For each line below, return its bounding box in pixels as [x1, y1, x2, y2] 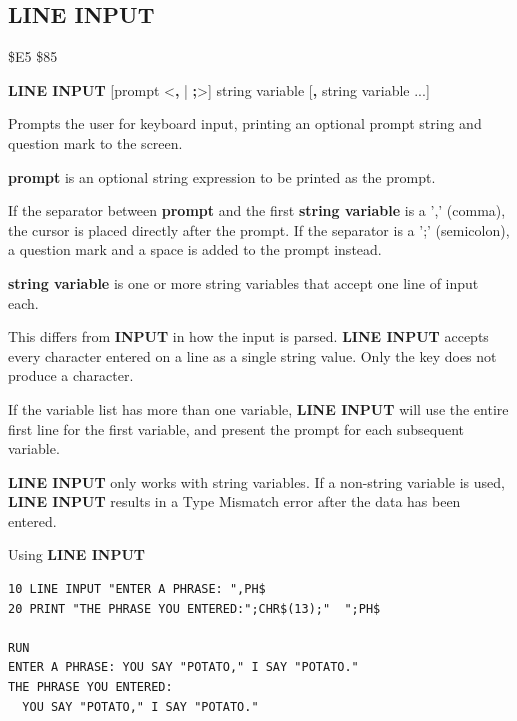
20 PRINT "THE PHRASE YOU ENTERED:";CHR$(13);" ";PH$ [8, 601, 381, 616]
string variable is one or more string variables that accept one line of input [8, 272, 479, 293]
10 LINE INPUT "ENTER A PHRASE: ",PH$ [8, 582, 266, 597]
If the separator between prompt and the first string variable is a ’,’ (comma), [8, 200, 506, 221]
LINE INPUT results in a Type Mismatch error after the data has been [8, 491, 461, 512]
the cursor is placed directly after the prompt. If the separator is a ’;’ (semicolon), [8, 219, 510, 240]
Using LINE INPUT [8, 544, 145, 565]
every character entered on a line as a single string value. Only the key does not [8, 345, 497, 366]
